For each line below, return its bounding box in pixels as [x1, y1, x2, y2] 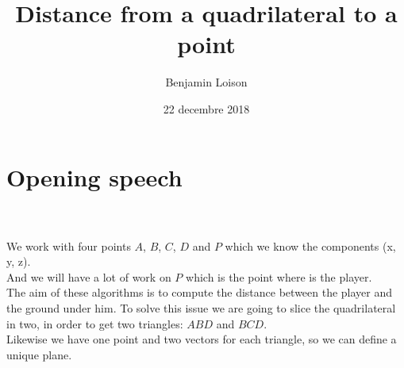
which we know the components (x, [225, 237, 396, 254]
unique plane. [6, 346, 72, 362]
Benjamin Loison [165, 74, 248, 90]
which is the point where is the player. [186, 268, 372, 285]
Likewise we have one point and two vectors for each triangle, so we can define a [6, 331, 397, 347]
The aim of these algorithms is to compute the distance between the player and [6, 284, 393, 301]
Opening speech [6, 160, 183, 193]
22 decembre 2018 [163, 100, 250, 117]
